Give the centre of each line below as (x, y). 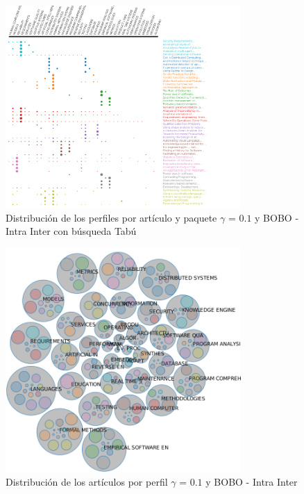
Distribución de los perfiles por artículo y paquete (111, 217)
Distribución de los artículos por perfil (87, 482)
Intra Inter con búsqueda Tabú (71, 231)
